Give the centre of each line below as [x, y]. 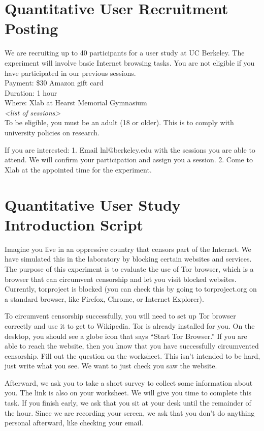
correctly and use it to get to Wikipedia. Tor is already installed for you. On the [130, 325]
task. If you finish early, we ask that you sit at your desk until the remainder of [128, 403]
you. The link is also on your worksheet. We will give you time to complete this [128, 393]
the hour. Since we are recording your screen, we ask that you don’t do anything [130, 412]
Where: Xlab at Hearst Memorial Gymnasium [76, 103]
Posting [31, 28]
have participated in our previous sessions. [70, 73]
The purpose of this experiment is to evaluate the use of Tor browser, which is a [129, 268]
